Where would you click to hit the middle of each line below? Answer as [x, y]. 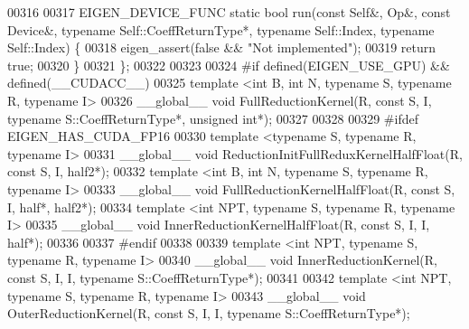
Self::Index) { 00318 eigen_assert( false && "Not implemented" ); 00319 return [222, 47]
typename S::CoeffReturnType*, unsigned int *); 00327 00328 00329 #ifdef [213, 118]
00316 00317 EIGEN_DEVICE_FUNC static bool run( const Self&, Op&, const [229, 12]
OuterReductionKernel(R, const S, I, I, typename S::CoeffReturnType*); [209, 313]
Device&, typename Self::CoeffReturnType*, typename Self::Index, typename [221, 29]
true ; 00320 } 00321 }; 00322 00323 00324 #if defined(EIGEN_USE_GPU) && [229, 65]
